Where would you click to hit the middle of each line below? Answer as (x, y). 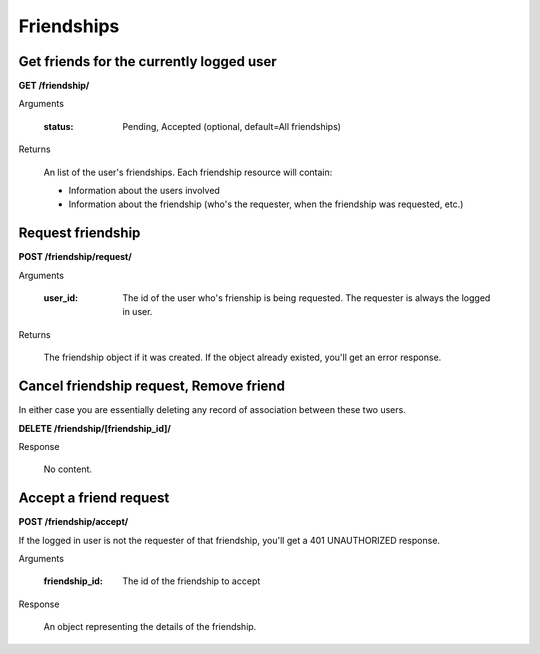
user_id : (61, 298)
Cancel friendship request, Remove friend (151, 386)
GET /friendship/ (54, 86)
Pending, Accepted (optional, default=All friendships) (232, 126)
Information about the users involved (144, 191)
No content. (68, 469)
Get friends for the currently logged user (147, 61)
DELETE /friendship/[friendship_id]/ (95, 428)
